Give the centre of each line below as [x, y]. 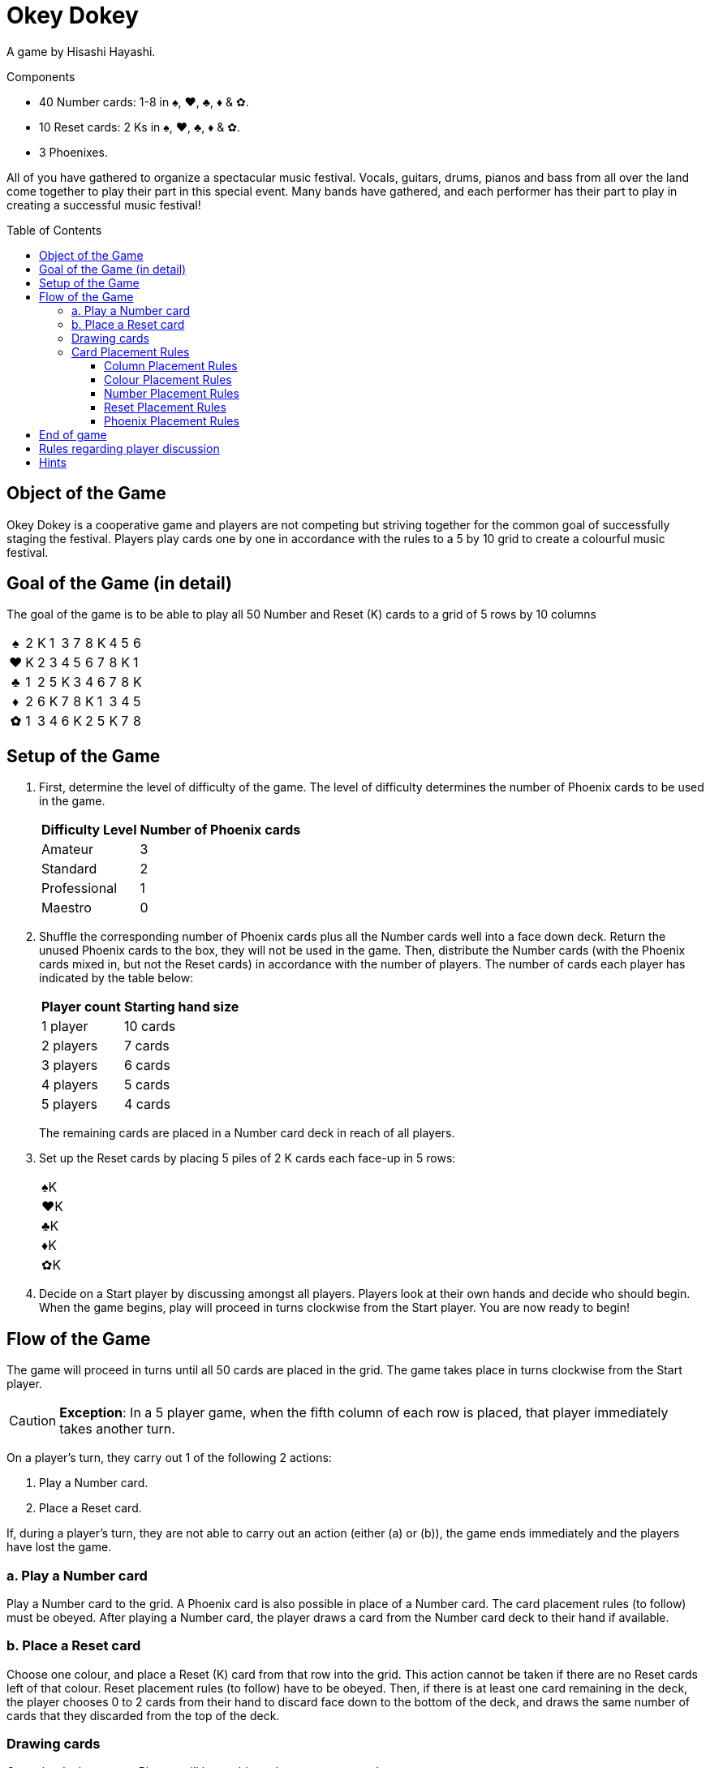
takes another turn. [117, 1429]
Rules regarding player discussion [129, 448]
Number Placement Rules [172, 393]
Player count [81, 1007]
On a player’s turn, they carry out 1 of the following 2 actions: [169, 1458]
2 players [70, 1046]
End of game [73, 434]
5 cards [147, 1085]
